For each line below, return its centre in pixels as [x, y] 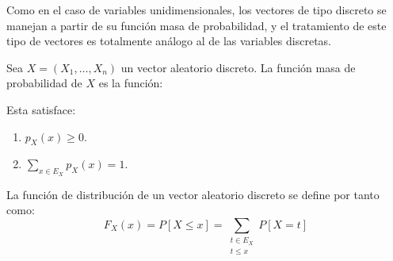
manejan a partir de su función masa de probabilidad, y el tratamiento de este [196, 25]
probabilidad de [44, 83]
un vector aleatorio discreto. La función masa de [238, 67]
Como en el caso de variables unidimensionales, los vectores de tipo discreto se [196, 10]
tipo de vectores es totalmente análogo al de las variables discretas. [169, 41]
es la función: [131, 83]
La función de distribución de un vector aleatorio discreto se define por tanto [193, 194]
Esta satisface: [41, 109]
